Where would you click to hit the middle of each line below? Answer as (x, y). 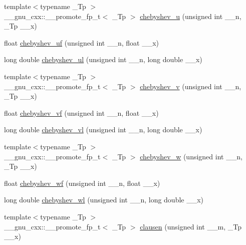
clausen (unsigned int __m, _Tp (191, 226)
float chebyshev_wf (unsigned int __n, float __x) (82, 183)
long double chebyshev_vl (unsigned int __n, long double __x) (103, 130)
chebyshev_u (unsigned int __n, (191, 16)
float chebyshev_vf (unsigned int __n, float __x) (81, 112)
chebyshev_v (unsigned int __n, (191, 86)
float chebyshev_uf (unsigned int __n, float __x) (81, 42)
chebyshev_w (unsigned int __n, (191, 156)
